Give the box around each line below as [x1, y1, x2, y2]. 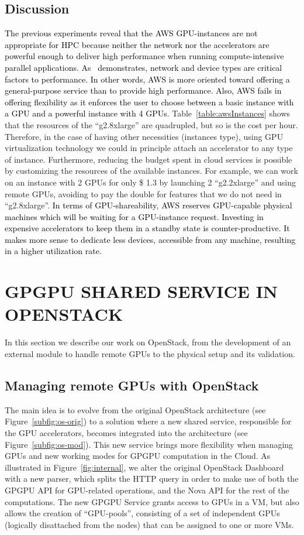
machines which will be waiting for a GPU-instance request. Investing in [5, 210, 264, 222]
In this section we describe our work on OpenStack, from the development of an [5, 336, 291, 348]
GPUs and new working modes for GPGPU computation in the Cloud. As [5, 450, 271, 462]
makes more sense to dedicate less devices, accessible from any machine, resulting [5, 233, 296, 245]
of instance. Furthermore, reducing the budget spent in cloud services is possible [5, 153, 292, 165]
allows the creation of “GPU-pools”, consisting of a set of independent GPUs [5, 507, 280, 519]
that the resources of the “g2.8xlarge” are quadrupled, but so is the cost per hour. [5, 118, 298, 131]
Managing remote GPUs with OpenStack [5, 376, 259, 394]
